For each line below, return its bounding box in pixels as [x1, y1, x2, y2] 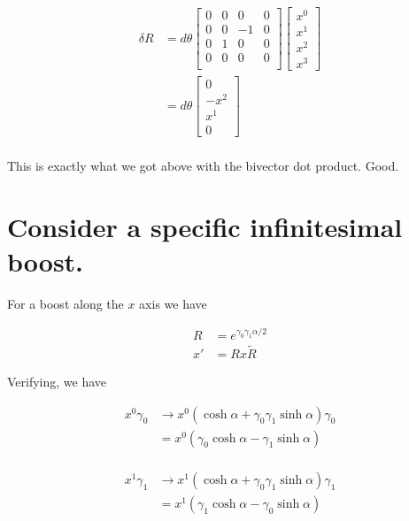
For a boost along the [7, 294, 124, 312]
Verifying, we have [7, 372, 107, 391]
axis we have [139, 294, 207, 312]
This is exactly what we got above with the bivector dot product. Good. [7, 156, 399, 174]
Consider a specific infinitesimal [7, 208, 403, 244]
